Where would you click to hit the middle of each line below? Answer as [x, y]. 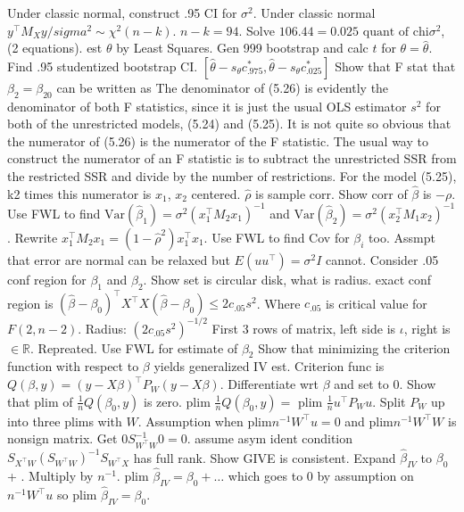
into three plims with [65, 421]
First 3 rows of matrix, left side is [304, 328]
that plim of [40, 401]
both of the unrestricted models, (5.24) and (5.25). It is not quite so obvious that [229, 124]
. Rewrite [33, 237]
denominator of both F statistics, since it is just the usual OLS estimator [207, 106]
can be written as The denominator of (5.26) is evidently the [223, 87]
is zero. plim [177, 401]
